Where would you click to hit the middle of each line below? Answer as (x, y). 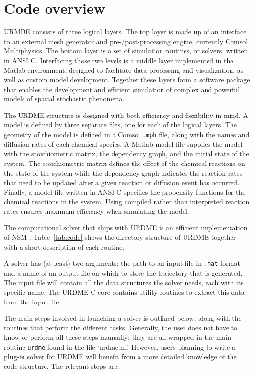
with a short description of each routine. (64, 246)
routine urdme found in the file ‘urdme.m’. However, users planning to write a (120, 347)
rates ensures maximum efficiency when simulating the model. (97, 211)
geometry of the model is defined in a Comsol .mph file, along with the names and (127, 134)
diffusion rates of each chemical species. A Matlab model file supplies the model (123, 144)
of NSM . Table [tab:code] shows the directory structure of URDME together (120, 237)
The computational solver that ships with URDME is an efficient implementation (126, 227)
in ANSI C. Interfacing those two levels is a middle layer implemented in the (119, 60)
